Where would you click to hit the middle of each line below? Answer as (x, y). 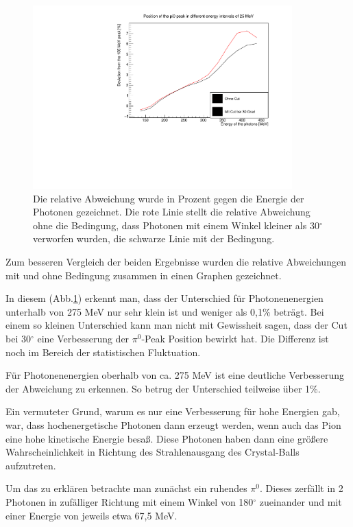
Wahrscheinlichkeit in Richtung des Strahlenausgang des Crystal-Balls (153, 452)
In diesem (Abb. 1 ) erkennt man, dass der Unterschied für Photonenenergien (165, 298)
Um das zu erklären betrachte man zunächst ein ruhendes (126, 488)
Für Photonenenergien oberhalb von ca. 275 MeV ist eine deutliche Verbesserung (175, 375)
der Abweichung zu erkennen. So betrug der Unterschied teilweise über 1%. (163, 388)
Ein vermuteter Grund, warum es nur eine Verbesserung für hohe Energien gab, (173, 411)
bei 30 (18, 339)
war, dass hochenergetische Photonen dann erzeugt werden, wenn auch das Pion (173, 425)
